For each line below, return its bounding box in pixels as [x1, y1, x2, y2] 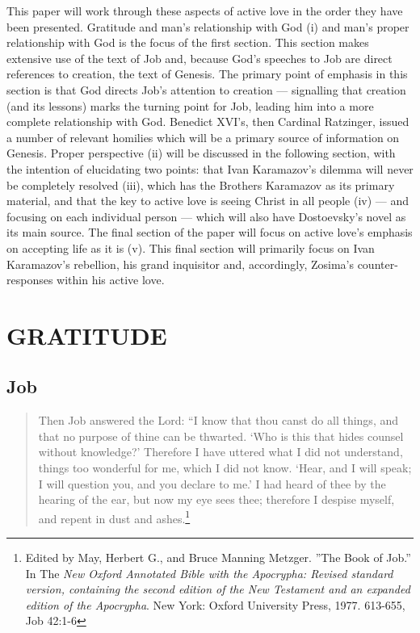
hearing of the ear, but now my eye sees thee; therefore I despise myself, [38, 491, 395, 508]
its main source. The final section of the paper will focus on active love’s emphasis [6, 224, 413, 241]
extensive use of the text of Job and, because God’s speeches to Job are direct [6, 49, 393, 66]
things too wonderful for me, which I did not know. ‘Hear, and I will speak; [38, 459, 412, 476]
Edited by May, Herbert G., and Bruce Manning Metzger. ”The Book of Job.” [25, 549, 411, 566]
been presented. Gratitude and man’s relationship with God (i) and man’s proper [6, 18, 409, 35]
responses [6, 271, 53, 288]
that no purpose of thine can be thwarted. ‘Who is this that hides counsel [38, 427, 404, 444]
